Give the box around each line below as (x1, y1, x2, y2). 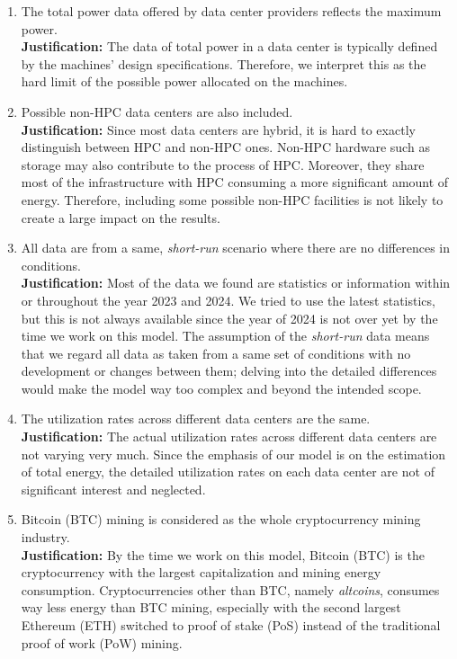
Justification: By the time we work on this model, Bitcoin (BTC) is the (21, 545, 425, 564)
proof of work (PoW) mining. (21, 633, 183, 652)
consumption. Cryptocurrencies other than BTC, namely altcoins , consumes (21, 580, 440, 599)
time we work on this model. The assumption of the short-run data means (21, 326, 430, 345)
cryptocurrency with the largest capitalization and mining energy (21, 563, 381, 582)
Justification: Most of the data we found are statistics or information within (21, 273, 451, 292)
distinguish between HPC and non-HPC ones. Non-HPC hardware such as (21, 138, 430, 156)
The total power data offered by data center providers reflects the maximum (21, 2, 442, 20)
